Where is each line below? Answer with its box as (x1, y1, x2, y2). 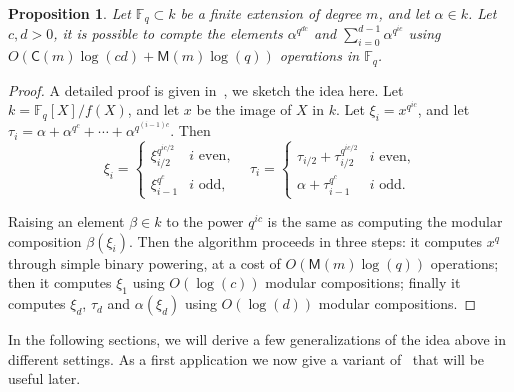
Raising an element (8, 211, 125, 232)
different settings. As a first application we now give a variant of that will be (8, 348, 485, 369)
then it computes (8, 272, 112, 293)
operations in (279, 45, 360, 66)
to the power (166, 211, 244, 232)
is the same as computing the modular (267, 211, 503, 232)
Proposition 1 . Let (8, 3, 131, 23)
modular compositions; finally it (265, 272, 461, 293)
